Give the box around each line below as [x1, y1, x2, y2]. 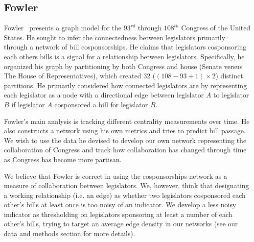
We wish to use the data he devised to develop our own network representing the [4, 135, 247, 145]
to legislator [213, 90, 249, 100]
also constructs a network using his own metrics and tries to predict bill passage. [4, 125, 246, 136]
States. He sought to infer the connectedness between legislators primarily [4, 32, 226, 42]
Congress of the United [181, 23, 251, 33]
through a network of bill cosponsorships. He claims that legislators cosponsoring [4, 42, 247, 52]
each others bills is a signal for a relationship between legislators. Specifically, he [4, 51, 245, 61]
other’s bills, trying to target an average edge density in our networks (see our [4, 218, 238, 229]
